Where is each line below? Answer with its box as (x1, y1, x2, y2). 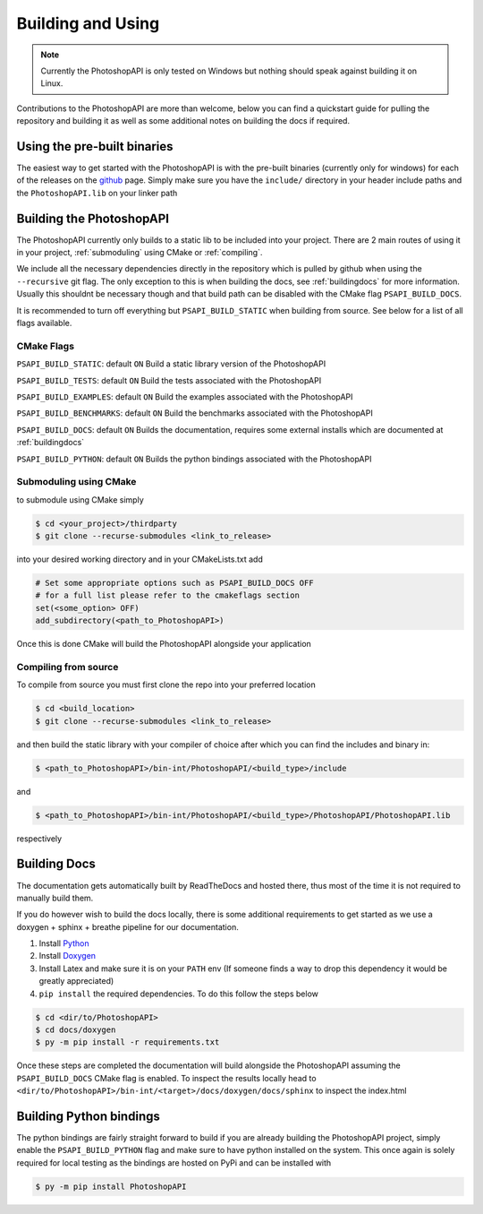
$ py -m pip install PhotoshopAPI (35, 1181, 187, 1192)
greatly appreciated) (38, 976, 114, 986)
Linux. (40, 78, 64, 89)
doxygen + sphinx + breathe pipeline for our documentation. (16, 921, 239, 932)
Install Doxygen (38, 951, 97, 961)
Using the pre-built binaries (16, 139, 174, 154)
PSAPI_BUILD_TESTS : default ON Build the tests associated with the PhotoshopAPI (16, 375, 322, 385)
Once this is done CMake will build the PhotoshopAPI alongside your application (16, 639, 312, 650)
